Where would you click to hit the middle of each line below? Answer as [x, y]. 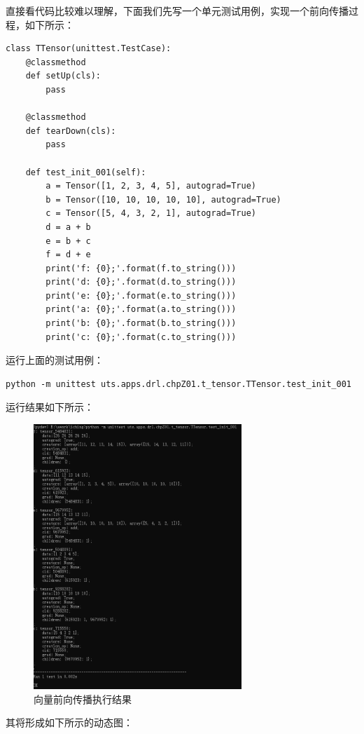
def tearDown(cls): [71, 131]
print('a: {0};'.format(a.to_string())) [141, 310]
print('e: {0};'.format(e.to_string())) [141, 295]
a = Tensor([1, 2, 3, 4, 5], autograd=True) [151, 186]
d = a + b [68, 227]
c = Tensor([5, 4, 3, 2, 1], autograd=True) [151, 213]
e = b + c [68, 241]
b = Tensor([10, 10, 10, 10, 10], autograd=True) [163, 199]
